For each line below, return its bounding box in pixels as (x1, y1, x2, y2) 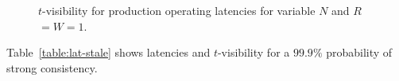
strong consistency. (6, 59, 98, 75)
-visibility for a (217, 44, 290, 61)
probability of (326, 44, 393, 61)
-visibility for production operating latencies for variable (42, 2, 316, 18)
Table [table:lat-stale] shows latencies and (6, 44, 211, 61)
